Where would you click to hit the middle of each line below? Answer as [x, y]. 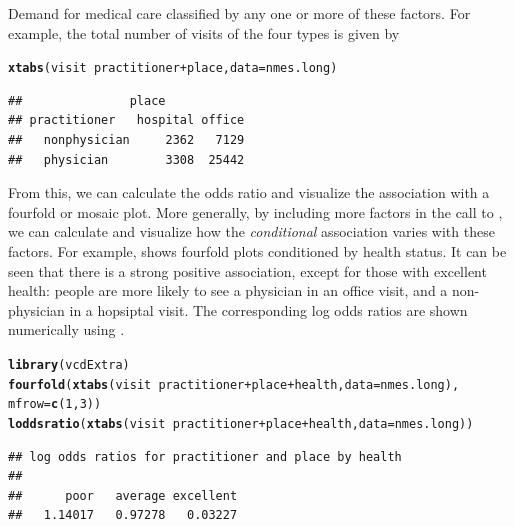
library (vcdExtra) [69, 364]
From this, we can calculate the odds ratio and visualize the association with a [249, 192]
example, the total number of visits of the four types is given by [204, 32]
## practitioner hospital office [126, 120]
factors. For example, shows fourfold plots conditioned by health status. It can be [257, 251]
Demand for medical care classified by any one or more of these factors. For [239, 13]
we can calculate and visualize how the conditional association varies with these [251, 231]
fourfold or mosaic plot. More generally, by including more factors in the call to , [255, 211]
